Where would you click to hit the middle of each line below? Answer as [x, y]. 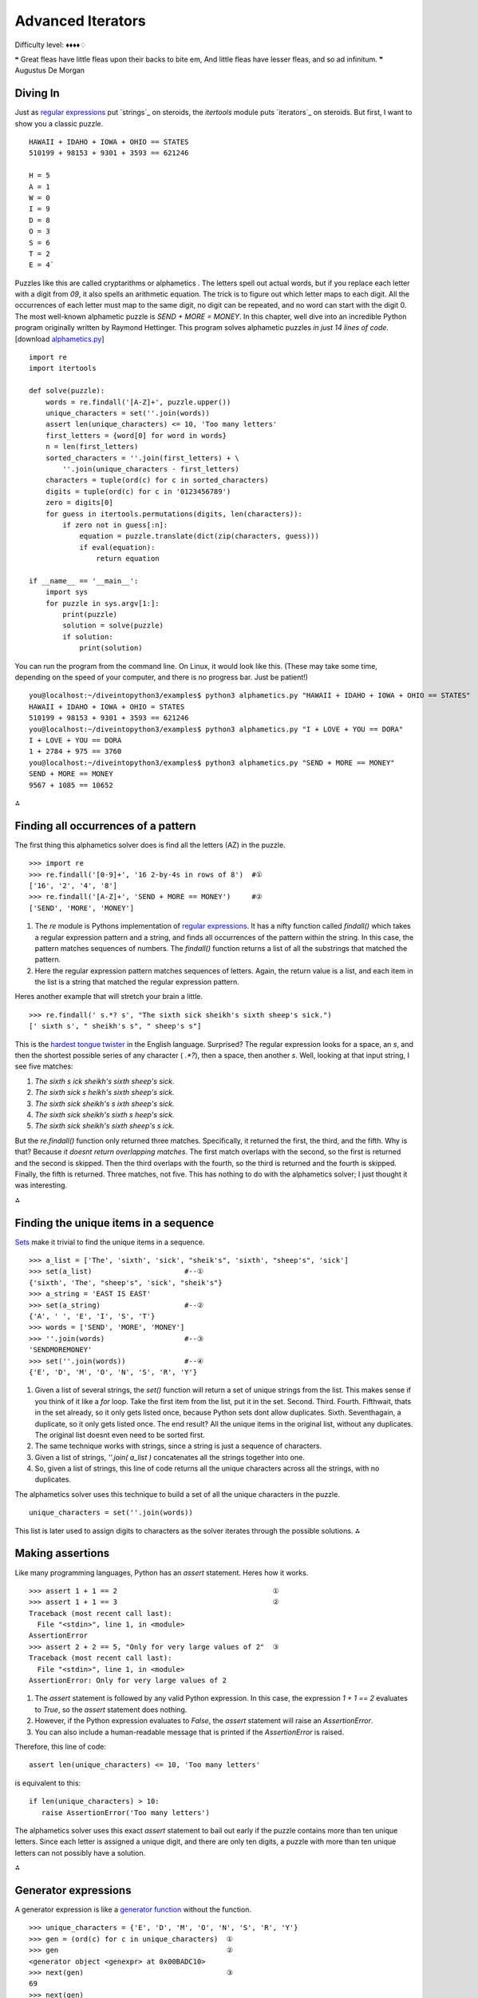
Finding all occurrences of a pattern [105, 826]
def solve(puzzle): [67, 391]
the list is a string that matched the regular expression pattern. [137, 982]
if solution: [88, 637]
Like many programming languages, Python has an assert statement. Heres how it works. [162, 1572]
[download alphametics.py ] [59, 339]
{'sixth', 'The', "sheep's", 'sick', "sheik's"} [126, 1282]
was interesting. [41, 1185]
